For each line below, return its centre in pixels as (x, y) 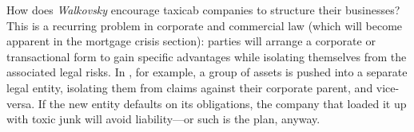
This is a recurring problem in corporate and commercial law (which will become (205, 25)
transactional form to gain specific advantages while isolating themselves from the (207, 56)
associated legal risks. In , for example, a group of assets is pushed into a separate (207, 72)
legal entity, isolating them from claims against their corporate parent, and (190, 87)
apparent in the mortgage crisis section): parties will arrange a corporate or (191, 41)
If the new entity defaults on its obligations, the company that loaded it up (222, 103)
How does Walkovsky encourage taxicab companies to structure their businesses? (203, 10)
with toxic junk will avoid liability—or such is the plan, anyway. (163, 119)
